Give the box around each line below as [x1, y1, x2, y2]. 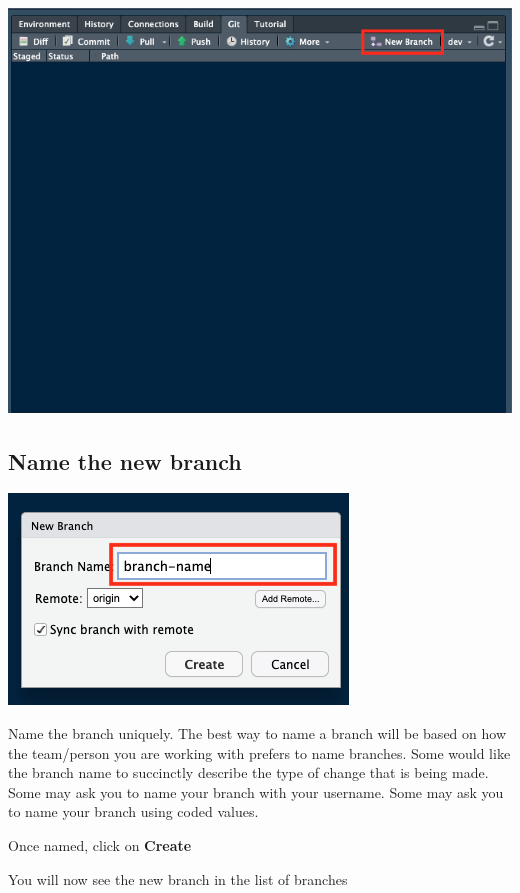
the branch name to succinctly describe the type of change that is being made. [8, 762, 489, 783]
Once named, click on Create [8, 834, 192, 855]
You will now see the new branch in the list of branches [8, 868, 348, 889]
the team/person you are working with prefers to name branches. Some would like [8, 742, 511, 763]
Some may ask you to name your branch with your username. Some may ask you [8, 781, 504, 802]
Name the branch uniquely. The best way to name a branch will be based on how [8, 722, 506, 743]
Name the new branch [8, 445, 242, 476]
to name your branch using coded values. [8, 801, 259, 822]
